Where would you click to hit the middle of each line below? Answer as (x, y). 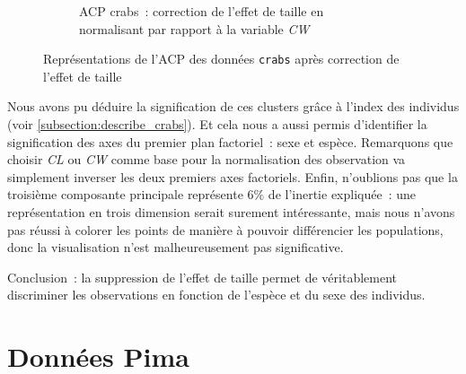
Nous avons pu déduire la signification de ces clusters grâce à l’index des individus (233, 106)
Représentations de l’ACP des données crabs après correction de (221, 59)
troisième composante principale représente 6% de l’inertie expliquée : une (212, 194)
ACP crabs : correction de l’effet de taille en (202, 11)
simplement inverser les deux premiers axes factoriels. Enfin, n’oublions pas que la (233, 176)
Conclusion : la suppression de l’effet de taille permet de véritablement (202, 277)
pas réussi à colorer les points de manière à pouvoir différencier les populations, (225, 229)
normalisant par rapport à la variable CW (194, 28)
